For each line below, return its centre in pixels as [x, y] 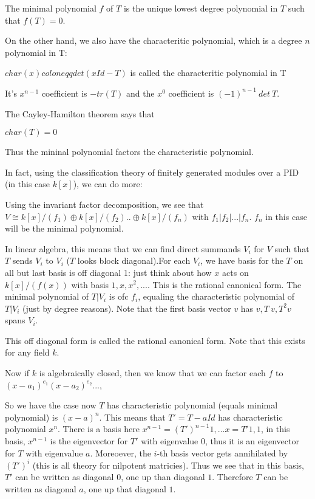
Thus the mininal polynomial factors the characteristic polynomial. [129, 152]
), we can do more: [108, 184]
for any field [27, 352]
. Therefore [232, 477]
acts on [235, 272]
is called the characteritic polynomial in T [208, 73]
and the [140, 93]
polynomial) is [32, 417]
